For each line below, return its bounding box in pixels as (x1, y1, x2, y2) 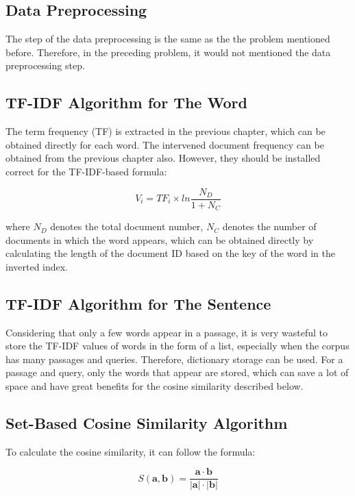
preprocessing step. (5, 58, 85, 73)
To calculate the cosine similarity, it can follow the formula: (5, 444, 256, 458)
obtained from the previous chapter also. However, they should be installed (5, 151, 321, 165)
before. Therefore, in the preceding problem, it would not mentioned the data (5, 45, 331, 59)
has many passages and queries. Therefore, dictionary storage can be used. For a (5, 351, 343, 366)
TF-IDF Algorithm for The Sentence (5, 293, 271, 314)
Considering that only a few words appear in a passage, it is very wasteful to (5, 325, 328, 339)
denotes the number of (222, 219, 317, 234)
